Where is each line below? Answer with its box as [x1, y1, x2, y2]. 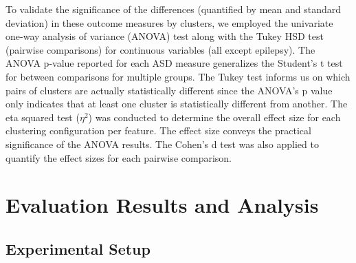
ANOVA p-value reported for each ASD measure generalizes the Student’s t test [5, 56, 343, 70]
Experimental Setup [5, 238, 151, 259]
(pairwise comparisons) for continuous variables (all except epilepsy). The [5, 42, 315, 56]
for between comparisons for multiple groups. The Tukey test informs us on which [5, 69, 351, 83]
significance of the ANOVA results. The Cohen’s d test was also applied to [5, 136, 319, 151]
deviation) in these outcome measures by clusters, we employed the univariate [5, 15, 333, 30]
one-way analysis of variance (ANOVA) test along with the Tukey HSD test [5, 29, 324, 43]
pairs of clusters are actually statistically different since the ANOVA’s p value [5, 83, 333, 97]
